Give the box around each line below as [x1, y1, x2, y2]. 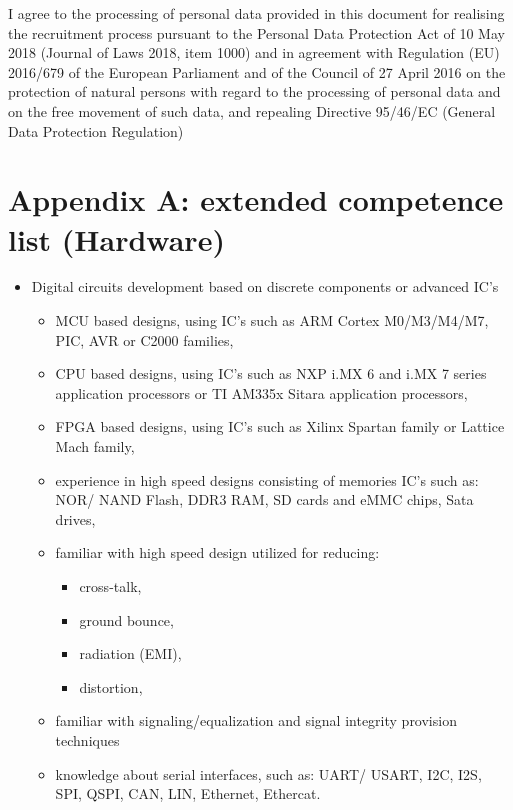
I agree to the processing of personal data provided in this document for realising [8, 3, 505, 23]
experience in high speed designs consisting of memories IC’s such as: [55, 469, 479, 490]
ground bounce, [79, 609, 174, 630]
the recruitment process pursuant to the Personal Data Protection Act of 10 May [8, 22, 505, 43]
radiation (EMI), [79, 643, 182, 664]
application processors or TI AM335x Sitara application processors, [55, 382, 468, 403]
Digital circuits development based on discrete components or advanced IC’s [31, 276, 499, 297]
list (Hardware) [8, 218, 225, 259]
